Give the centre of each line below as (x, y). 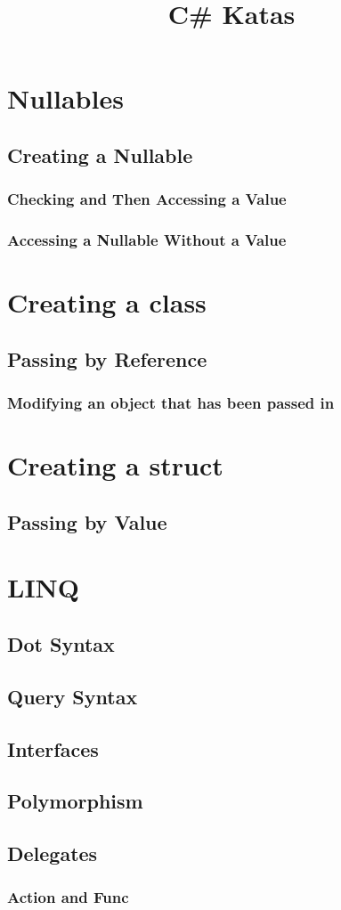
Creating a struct (115, 465)
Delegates (53, 853)
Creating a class (107, 302)
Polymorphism (75, 801)
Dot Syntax (61, 643)
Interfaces (53, 748)
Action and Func (68, 897)
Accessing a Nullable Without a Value (147, 240)
